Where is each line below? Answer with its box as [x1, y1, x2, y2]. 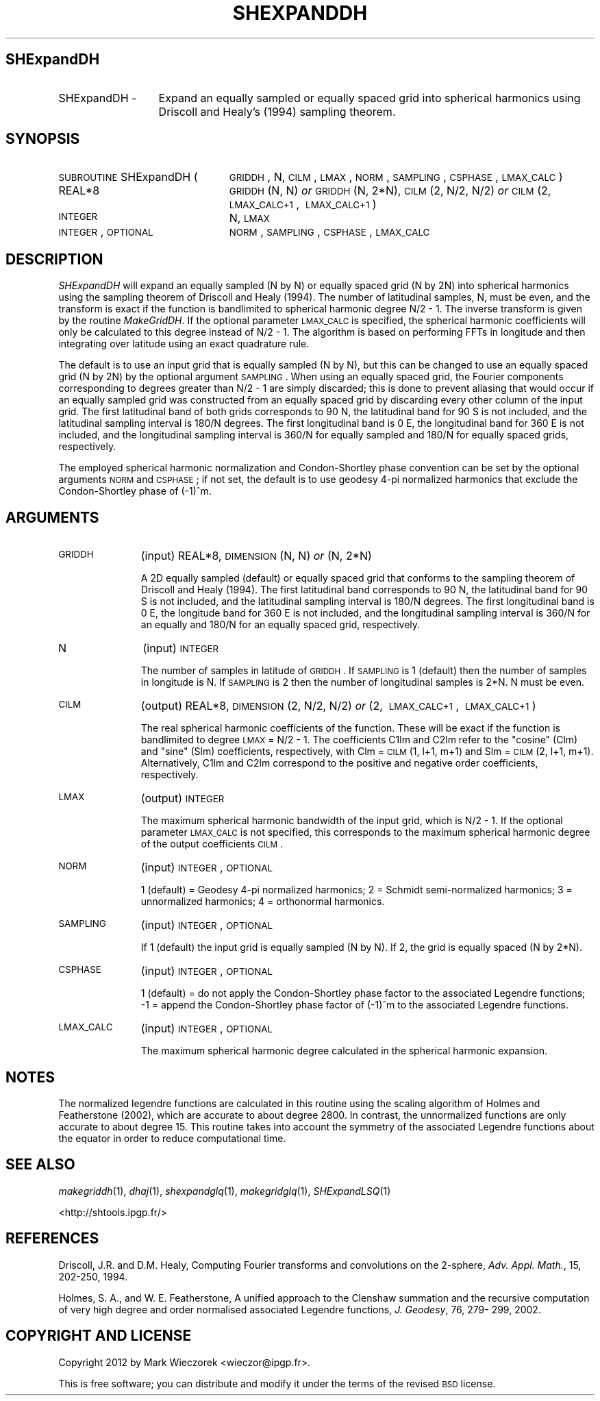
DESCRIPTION [5, 250, 103, 268]
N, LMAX [229, 211, 270, 225]
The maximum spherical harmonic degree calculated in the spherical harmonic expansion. [140, 1045, 547, 1057]
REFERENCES [5, 1230, 99, 1248]
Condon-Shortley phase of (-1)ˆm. [58, 485, 212, 497]
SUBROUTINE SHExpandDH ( [58, 170, 198, 184]
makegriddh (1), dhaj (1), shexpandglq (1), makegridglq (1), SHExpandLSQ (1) [58, 1185, 391, 1197]
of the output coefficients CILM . [140, 838, 283, 850]
